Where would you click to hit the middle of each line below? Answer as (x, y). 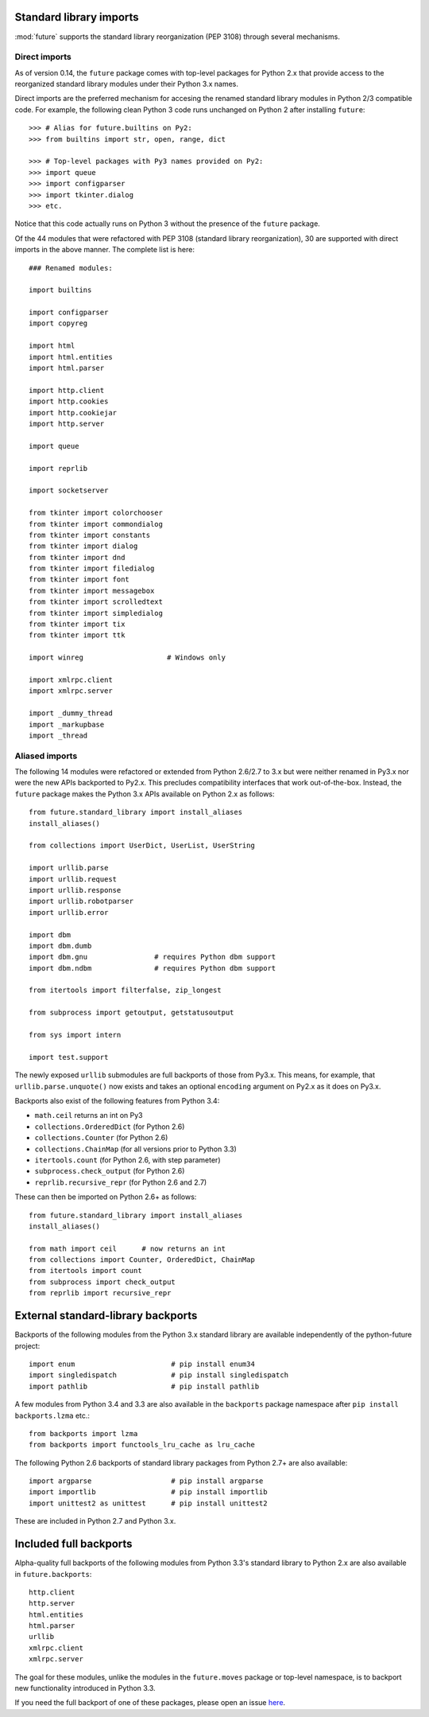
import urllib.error (69, 912)
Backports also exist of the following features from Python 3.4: (117, 1101)
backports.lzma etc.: (52, 1415)
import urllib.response (75, 890)
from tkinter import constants (90, 535)
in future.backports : (53, 1574)
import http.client (67, 390)
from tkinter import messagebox (92, 590)
